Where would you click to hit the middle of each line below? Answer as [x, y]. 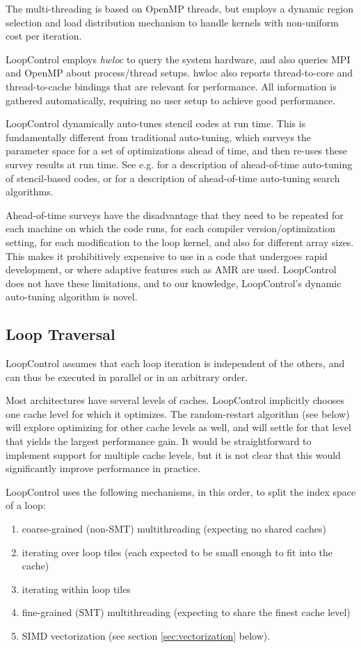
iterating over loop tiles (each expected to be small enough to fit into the [177, 552]
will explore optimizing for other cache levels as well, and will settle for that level [178, 427]
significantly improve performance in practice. [103, 468]
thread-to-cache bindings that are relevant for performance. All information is [171, 86]
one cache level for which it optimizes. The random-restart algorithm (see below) [178, 413]
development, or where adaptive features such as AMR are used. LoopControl [171, 269]
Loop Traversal [61, 334]
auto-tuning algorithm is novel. [72, 297]
